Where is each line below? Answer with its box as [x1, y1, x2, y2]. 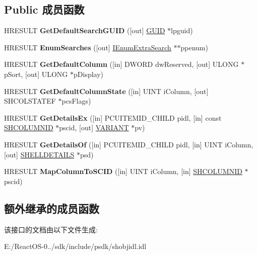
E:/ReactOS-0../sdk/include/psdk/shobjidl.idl [4, 241, 147, 251]
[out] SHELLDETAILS [4, 149, 75, 159]
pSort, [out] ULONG [4, 68, 68, 79]
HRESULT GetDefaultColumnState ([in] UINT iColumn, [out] [4, 86, 209, 96]
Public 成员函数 [4, 2, 85, 17]
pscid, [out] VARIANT [59, 122, 129, 133]
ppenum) [180, 42, 208, 52]
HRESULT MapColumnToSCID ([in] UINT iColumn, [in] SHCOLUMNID [4, 166, 242, 177]
